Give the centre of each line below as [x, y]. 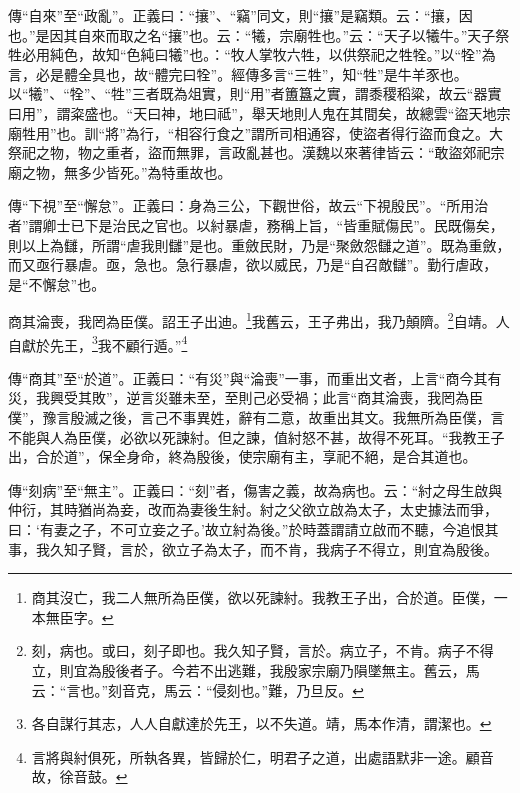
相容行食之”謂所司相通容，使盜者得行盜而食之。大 [339, 132]
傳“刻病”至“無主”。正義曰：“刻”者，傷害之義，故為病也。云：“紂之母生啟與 [255, 489]
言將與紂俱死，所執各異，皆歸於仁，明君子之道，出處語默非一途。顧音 [262, 756]
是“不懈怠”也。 [57, 283]
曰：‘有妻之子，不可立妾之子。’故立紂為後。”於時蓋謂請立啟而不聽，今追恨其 [253, 528]
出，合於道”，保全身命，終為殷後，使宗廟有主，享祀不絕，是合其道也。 [242, 456]
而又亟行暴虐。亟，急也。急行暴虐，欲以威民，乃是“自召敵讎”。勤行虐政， [253, 264]
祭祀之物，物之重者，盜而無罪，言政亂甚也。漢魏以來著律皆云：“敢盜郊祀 [249, 152]
